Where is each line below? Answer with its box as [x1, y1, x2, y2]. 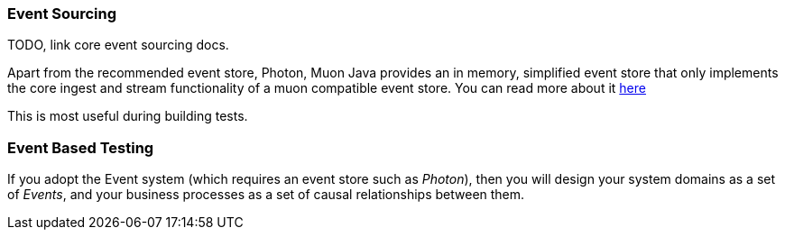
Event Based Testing [7, 138, 154, 157]
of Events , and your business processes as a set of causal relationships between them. [7, 187, 525, 203]
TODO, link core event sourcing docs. [7, 37, 229, 53]
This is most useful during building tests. [7, 108, 248, 124]
